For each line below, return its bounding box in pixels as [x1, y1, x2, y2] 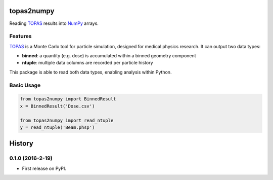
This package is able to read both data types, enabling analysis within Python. [9, 69, 172, 75]
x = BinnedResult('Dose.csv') [20, 103, 95, 109]
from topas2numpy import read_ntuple [20, 117, 114, 123]
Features [9, 33, 32, 40]
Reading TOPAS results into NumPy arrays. [9, 20, 99, 26]
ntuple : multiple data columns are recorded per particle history [22, 60, 154, 66]
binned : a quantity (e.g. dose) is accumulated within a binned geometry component [22, 53, 197, 59]
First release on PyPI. [22, 165, 67, 171]
